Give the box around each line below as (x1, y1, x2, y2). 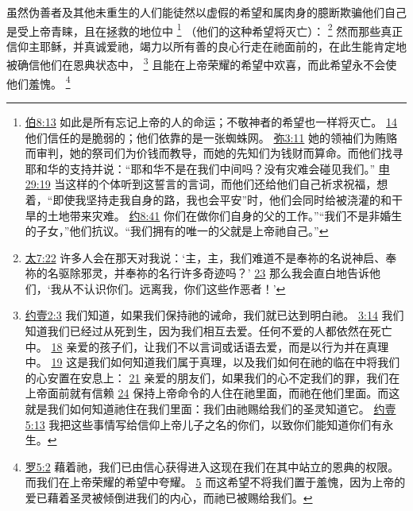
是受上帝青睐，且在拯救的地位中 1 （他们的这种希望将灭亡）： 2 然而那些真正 (6, 20, 403, 39)
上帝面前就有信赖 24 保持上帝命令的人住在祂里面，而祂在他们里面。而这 (25, 385, 400, 401)
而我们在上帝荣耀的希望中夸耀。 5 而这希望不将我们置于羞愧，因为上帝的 (25, 474, 406, 490)
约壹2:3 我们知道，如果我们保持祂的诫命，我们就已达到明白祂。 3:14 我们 (25, 307, 404, 323)
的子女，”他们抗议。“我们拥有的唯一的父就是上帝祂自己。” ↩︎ (25, 223, 329, 239)
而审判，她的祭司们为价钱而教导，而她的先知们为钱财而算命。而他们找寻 (25, 145, 403, 161)
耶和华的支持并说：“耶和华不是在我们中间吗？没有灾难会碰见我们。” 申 (25, 160, 390, 176)
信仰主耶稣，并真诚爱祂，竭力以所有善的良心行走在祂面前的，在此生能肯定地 (6, 37, 407, 54)
